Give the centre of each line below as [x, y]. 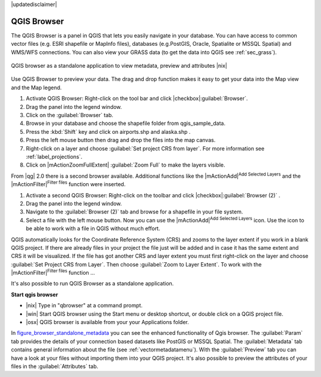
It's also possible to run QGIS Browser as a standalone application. [92, 284]
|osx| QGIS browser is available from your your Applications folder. [108, 322]
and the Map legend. [36, 87]
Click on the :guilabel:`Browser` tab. [70, 115]
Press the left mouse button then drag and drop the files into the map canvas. [121, 140]
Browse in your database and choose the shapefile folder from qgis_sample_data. [126, 123]
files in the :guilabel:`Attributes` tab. [54, 366]
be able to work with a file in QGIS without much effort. [93, 228]
